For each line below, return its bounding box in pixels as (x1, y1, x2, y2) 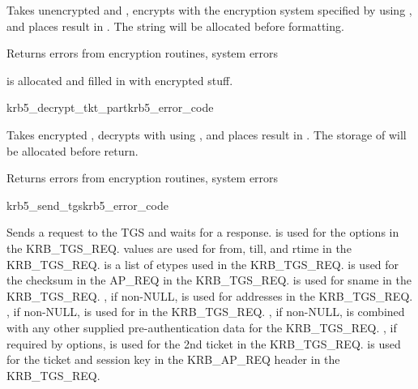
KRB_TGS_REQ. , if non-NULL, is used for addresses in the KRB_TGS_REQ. (6, 287, 413, 304)
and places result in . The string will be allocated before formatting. (6, 17, 344, 34)
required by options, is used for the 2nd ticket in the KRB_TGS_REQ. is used (6, 335, 401, 352)
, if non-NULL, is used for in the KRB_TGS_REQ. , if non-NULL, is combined (6, 303, 405, 320)
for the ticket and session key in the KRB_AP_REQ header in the (6, 351, 340, 368)
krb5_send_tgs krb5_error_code (6, 196, 168, 213)
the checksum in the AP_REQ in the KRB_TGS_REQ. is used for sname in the (6, 271, 412, 289)
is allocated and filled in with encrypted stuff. (6, 71, 233, 88)
